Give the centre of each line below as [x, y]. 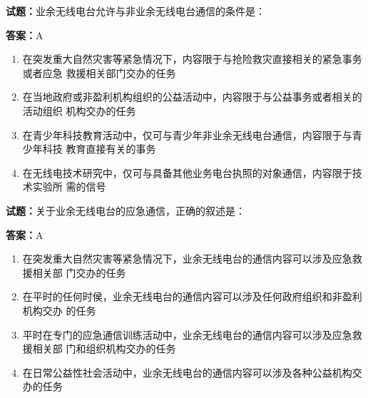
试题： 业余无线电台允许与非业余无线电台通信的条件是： [136, 11]
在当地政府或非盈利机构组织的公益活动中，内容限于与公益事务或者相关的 [192, 97]
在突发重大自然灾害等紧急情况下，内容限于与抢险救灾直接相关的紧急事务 [192, 59]
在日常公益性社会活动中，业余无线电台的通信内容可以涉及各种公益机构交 [192, 372]
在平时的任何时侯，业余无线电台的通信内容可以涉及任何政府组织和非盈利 [192, 296]
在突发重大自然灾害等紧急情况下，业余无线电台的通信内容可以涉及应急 [187, 259]
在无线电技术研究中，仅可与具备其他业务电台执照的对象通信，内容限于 [187, 172]
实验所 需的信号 [69, 187]
